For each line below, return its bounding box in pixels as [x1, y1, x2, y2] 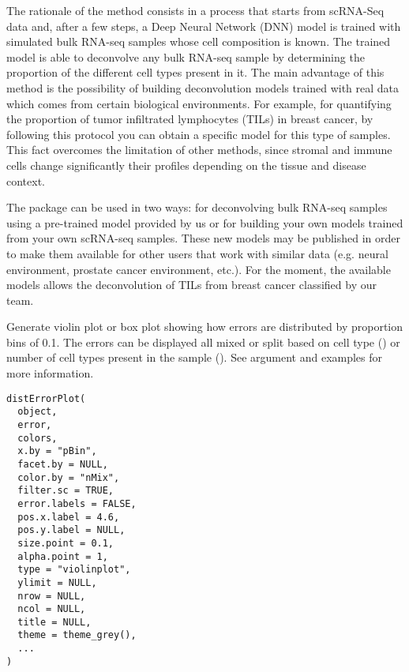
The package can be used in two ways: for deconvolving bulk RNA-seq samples [6, 199, 388, 216]
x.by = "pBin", [17, 445, 97, 457]
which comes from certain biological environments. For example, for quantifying [6, 95, 392, 111]
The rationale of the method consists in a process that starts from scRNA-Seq [6, 2, 385, 18]
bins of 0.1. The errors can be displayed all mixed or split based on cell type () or [6, 333, 400, 350]
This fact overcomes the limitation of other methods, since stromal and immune [6, 141, 392, 158]
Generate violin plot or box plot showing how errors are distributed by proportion [6, 318, 403, 335]
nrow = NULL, [17, 590, 86, 602]
